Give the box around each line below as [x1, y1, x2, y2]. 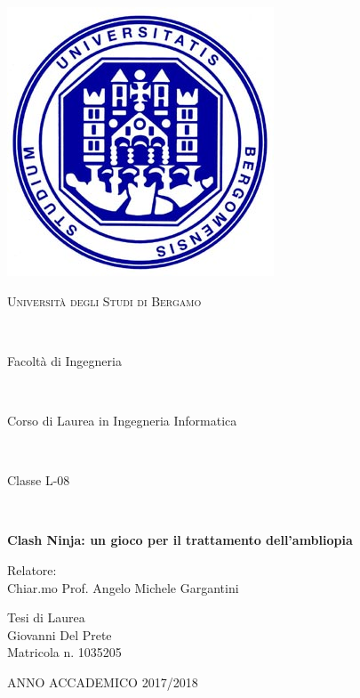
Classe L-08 [7, 471, 70, 490]
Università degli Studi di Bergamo [7, 291, 202, 310]
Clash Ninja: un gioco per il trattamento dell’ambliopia [7, 531, 353, 549]
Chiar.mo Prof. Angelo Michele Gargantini [7, 578, 239, 597]
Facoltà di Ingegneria [7, 351, 122, 369]
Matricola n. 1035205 [7, 643, 122, 661]
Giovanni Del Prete [7, 625, 112, 644]
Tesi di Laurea [7, 608, 85, 627]
